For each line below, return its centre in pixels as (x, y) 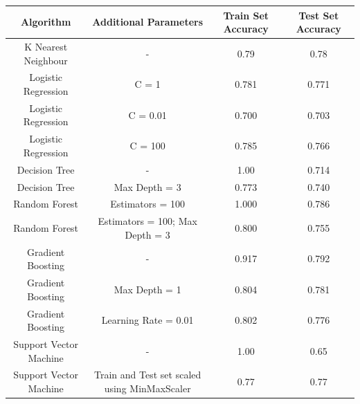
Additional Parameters (148, 22)
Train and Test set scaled (148, 375)
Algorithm (46, 22)
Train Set (246, 15)
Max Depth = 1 (147, 289)
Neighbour (46, 60)
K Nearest (46, 46)
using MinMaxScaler (147, 388)
